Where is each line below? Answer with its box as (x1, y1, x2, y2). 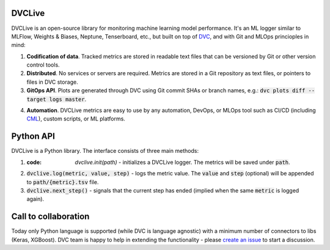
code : (26, 158, 42, 166)
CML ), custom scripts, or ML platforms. (26, 115, 125, 122)
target (26, 95, 46, 103)
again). (26, 196, 45, 203)
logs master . (49, 95, 87, 103)
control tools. (26, 61, 61, 68)
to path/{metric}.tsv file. (26, 178, 99, 186)
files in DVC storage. (26, 78, 79, 86)
